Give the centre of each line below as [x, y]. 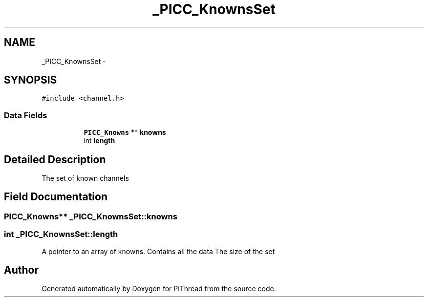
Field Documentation [56, 197]
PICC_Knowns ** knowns [125, 132]
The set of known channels [85, 178]
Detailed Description [55, 159]
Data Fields [26, 115]
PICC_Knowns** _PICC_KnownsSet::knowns [91, 216]
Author [21, 270]
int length [99, 141]
